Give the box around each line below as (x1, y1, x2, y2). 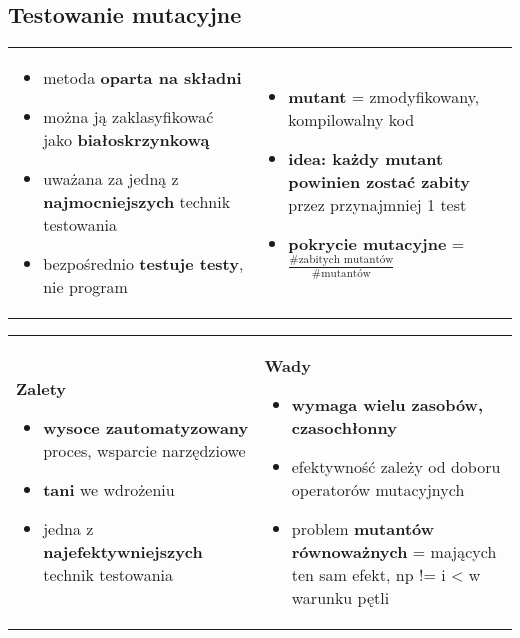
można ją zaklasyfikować (43, 105, 214, 129)
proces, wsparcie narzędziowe (43, 439, 246, 463)
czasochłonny (291, 416, 397, 440)
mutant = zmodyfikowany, (288, 85, 480, 109)
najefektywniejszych (43, 540, 203, 564)
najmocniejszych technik (43, 190, 231, 214)
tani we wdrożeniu (43, 478, 175, 502)
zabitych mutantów (298, 254, 394, 266)
